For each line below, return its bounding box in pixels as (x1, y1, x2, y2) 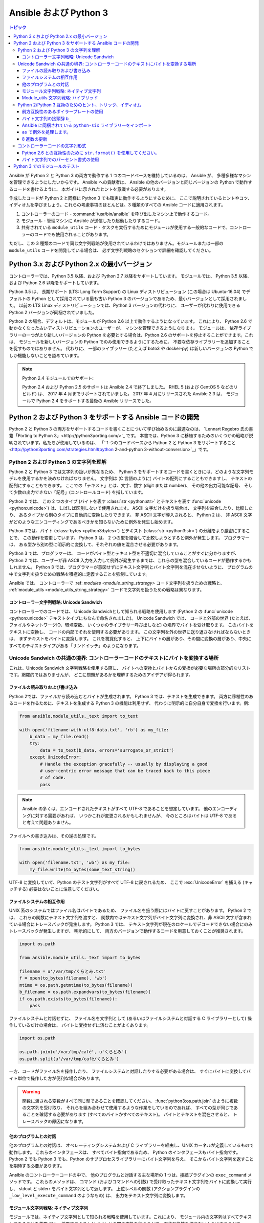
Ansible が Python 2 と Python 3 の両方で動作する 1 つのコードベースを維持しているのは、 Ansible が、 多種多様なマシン (9, 172, 251, 178)
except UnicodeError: (29, 754, 82, 760)
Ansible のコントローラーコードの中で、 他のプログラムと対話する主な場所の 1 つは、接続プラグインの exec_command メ (9, 1172, 252, 1178)
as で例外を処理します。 (22, 129, 71, 135)
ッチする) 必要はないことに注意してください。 (9, 886, 102, 892)
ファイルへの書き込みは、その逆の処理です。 (9, 833, 99, 839)
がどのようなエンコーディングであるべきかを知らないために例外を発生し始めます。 (9, 519, 176, 524)
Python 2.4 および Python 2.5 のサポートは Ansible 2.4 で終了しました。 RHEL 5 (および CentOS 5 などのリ (22, 384, 238, 390)
